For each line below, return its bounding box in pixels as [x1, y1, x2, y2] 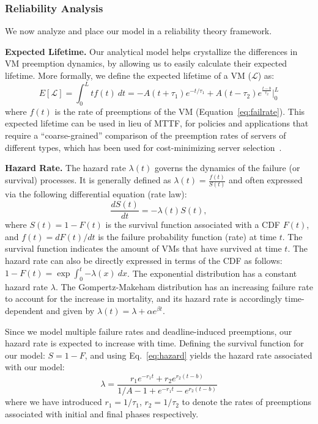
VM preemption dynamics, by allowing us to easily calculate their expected [5, 57, 287, 70]
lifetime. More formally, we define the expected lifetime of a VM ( [5, 69, 251, 81]
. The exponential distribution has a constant [127, 266, 297, 279]
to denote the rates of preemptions [182, 395, 311, 408]
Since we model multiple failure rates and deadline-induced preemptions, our [5, 324, 292, 337]
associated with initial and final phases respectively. [5, 407, 199, 420]
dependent [5, 304, 44, 316]
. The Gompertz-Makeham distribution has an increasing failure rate [55, 280, 313, 293]
